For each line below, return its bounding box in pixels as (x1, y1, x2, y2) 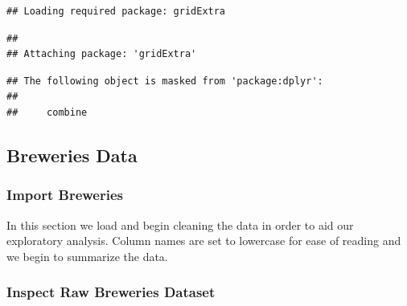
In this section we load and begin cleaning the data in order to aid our (6, 216, 354, 233)
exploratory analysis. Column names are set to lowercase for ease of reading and (6, 232, 401, 249)
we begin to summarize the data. (6, 247, 168, 264)
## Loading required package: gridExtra (6, 6, 226, 17)
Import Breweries (6, 185, 123, 205)
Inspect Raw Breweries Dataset (6, 282, 216, 302)
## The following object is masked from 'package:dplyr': (6, 75, 323, 87)
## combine (6, 106, 88, 118)
